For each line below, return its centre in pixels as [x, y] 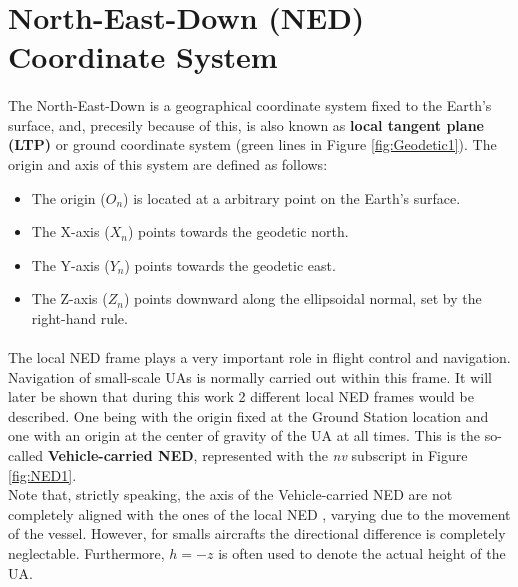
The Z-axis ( [69, 298]
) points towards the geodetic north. [238, 231]
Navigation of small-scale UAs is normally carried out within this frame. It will [250, 376]
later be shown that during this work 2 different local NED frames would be [241, 396]
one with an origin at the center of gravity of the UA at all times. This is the [244, 435]
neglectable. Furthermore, [86, 553]
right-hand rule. [79, 317]
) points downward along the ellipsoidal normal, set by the [302, 298]
